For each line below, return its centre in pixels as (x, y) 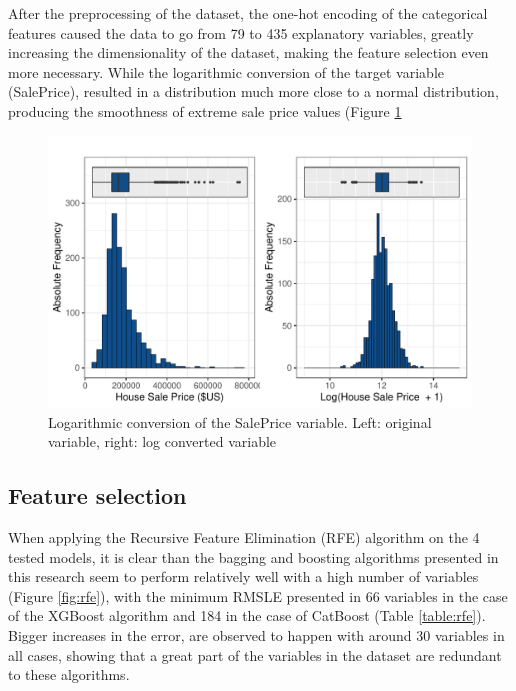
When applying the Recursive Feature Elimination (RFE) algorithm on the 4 (244, 537)
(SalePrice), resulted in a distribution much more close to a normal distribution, (253, 91)
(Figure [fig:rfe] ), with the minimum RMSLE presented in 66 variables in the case (258, 595)
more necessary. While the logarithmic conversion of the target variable (226, 71)
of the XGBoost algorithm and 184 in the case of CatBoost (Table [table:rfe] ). (247, 615)
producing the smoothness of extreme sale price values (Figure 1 (205, 110)
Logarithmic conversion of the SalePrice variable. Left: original (240, 421)
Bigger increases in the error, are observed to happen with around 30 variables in (256, 634)
